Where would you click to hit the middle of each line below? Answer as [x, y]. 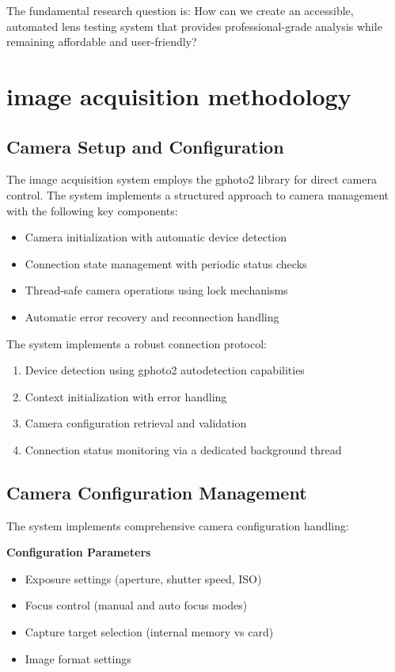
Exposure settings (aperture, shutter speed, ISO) [143, 578]
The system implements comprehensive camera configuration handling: [178, 525]
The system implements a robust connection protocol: [137, 343]
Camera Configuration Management [157, 492]
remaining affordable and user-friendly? [102, 42]
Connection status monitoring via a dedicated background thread [183, 449]
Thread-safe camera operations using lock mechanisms [156, 290]
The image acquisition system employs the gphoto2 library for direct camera [192, 179]
